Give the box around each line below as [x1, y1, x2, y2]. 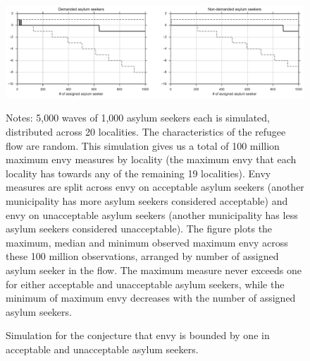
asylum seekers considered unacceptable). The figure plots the [6, 221, 273, 236]
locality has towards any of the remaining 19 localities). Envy [6, 165, 271, 180]
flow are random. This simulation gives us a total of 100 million [6, 138, 280, 153]
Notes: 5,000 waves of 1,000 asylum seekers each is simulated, [6, 110, 270, 125]
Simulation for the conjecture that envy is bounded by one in [6, 328, 270, 343]
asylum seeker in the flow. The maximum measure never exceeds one [6, 262, 302, 277]
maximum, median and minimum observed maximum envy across [6, 235, 288, 249]
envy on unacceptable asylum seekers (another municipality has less [6, 207, 298, 222]
